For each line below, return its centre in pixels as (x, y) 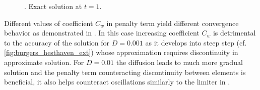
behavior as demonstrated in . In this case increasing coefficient (102, 33)
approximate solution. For (44, 62)
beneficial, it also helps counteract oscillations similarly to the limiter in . (117, 82)
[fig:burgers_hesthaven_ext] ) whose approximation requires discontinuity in (121, 52)
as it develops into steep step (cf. (196, 42)
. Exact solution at (53, 6)
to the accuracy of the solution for (57, 42)
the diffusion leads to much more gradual (179, 62)
